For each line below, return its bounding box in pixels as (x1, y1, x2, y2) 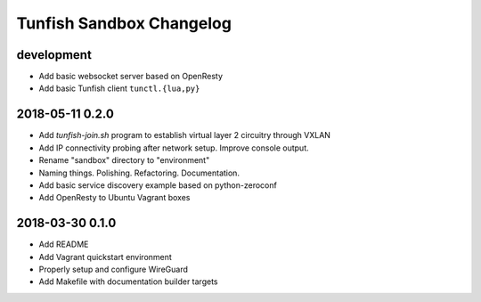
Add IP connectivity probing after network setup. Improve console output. (38, 143, 309, 153)
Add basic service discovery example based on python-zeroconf (38, 179, 278, 191)
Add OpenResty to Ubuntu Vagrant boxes (38, 192, 191, 203)
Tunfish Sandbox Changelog (16, 13, 232, 33)
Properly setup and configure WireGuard (38, 264, 189, 274)
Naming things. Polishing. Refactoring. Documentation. (38, 167, 240, 178)
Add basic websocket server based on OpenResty (38, 71, 223, 82)
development (16, 47, 93, 62)
